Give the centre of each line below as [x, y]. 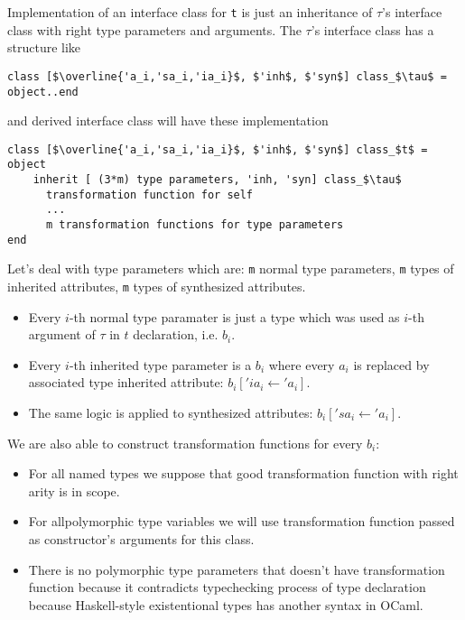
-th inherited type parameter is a [160, 364]
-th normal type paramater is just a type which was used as [234, 316]
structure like [44, 47]
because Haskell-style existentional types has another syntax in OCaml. [226, 604]
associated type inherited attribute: [126, 382]
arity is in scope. [74, 490]
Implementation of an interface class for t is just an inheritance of [190, 12]
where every [302, 364]
